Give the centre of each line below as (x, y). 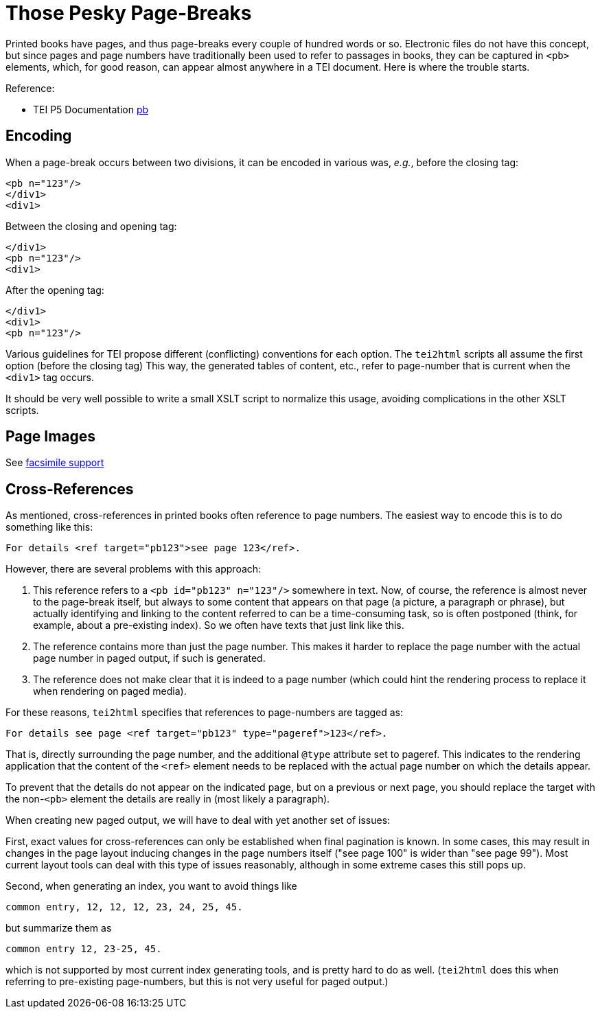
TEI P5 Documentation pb (91, 109)
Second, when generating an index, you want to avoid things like (151, 886)
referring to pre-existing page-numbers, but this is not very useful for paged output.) (197, 982)
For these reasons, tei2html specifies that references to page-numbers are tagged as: (205, 713)
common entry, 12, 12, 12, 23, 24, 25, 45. (124, 907)
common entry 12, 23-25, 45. (84, 949)
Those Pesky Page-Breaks (129, 13)
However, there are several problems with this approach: (134, 569)
